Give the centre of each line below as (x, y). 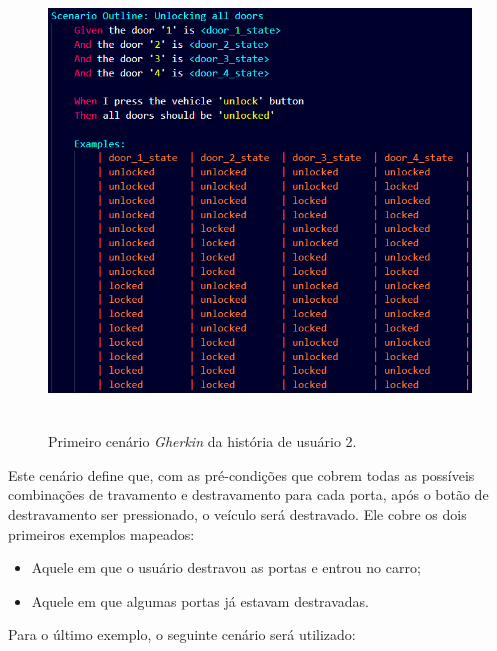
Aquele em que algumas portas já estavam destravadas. (200, 600)
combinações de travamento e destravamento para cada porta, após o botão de (248, 494)
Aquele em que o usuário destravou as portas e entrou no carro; (226, 567)
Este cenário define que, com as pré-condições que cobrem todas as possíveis (241, 474)
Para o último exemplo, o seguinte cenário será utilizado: (182, 634)
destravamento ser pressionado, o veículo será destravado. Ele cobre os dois (237, 513)
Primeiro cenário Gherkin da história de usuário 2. (202, 441)
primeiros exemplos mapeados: (101, 533)
